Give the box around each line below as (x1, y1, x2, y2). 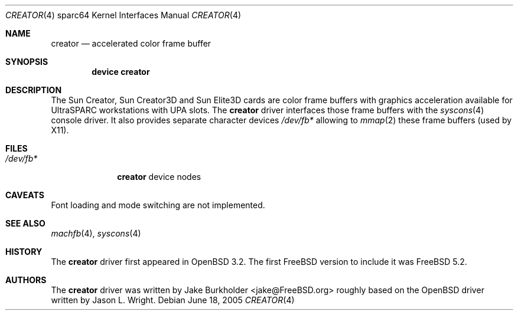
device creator (92, 67, 150, 77)
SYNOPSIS (5, 57, 48, 67)
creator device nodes (117, 172, 201, 182)
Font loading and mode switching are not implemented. (51, 200, 265, 210)
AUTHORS (5, 275, 47, 285)
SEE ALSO (5, 218, 45, 228)
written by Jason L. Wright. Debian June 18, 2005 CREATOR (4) (51, 295, 295, 305)
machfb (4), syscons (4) (51, 228, 141, 238)
